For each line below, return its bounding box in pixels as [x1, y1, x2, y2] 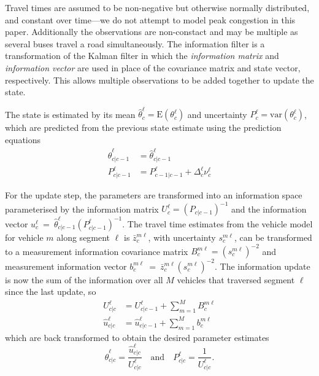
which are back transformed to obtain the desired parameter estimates [5, 331, 269, 343]
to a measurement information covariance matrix [5, 245, 188, 257]
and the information [231, 202, 307, 215]
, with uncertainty [148, 230, 216, 243]
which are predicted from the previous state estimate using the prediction [5, 121, 282, 134]
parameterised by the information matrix [5, 202, 159, 215]
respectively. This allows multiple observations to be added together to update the [5, 73, 314, 86]
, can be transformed [234, 230, 312, 243]
